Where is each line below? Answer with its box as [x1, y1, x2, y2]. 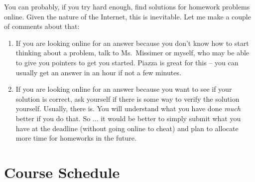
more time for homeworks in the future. [15, 133, 136, 143]
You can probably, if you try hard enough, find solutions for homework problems [4, 1, 250, 11]
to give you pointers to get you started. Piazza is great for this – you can [15, 57, 239, 67]
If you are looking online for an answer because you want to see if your [15, 84, 232, 94]
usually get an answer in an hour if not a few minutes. [15, 67, 181, 77]
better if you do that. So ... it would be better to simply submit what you [15, 113, 241, 123]
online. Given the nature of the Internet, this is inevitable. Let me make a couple [4, 11, 251, 21]
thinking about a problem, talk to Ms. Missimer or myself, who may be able [15, 47, 250, 58]
